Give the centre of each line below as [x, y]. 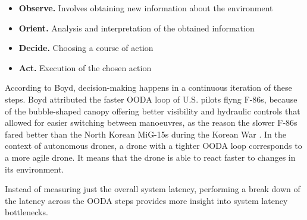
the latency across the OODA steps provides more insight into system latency [146, 200]
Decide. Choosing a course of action [86, 48]
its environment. [35, 169]
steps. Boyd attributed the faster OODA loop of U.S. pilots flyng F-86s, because [151, 99]
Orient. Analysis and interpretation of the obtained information [137, 28]
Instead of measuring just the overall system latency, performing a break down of [153, 189]
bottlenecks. [26, 212]
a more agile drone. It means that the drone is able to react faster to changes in [150, 157]
